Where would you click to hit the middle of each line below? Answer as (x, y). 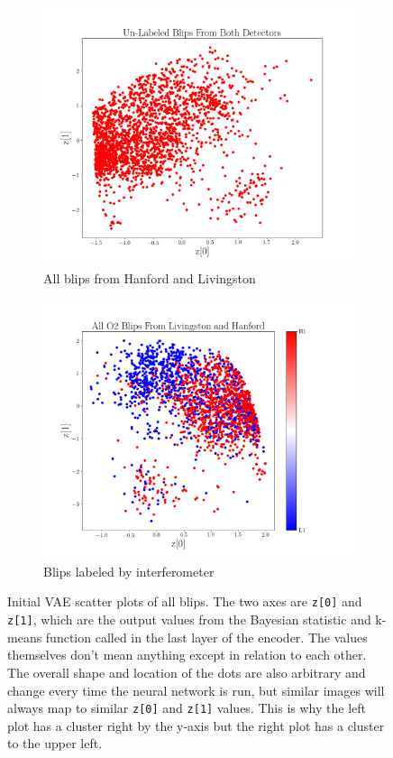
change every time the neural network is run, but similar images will (196, 690)
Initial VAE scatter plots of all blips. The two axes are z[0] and (185, 601)
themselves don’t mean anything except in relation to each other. (187, 655)
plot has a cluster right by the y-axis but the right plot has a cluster (196, 725)
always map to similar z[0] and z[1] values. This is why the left (187, 708)
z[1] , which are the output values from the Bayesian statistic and (189, 619)
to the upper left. (55, 743)
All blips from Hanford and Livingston (150, 278)
